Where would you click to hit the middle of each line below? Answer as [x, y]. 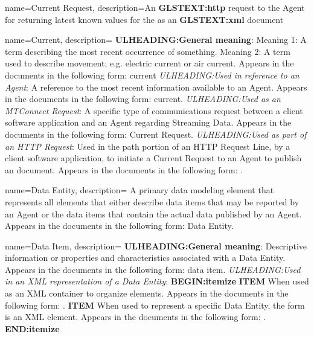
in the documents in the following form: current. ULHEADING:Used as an [143, 99]
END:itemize [32, 328]
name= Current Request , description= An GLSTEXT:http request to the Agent [155, 7]
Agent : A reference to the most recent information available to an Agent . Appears [156, 87]
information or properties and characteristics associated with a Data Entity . [145, 258]
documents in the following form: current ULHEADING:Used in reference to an [152, 75]
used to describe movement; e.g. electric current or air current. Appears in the [149, 63]
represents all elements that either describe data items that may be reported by [152, 201]
